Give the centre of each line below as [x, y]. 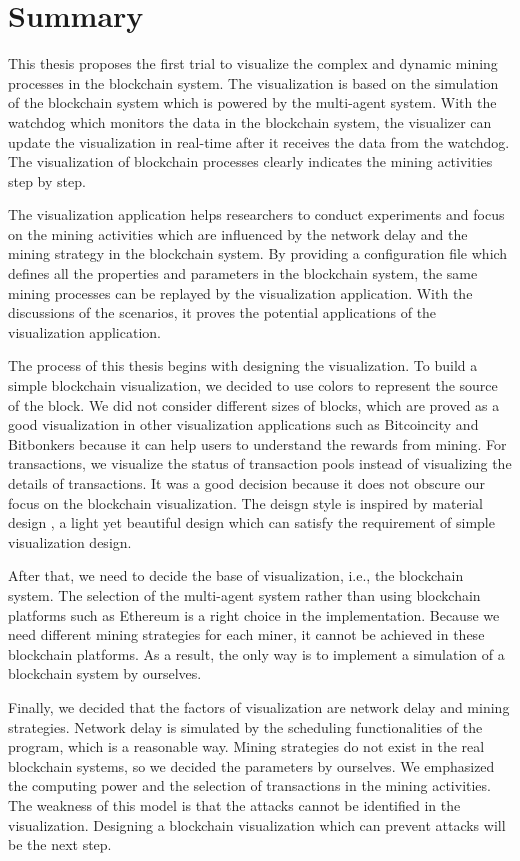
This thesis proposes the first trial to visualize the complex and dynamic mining [253, 63]
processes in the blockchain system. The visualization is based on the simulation [253, 82]
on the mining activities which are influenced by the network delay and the [238, 233]
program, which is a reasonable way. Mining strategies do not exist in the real [246, 746]
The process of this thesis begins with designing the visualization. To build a [243, 365]
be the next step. [60, 844]
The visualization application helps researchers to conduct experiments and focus [256, 214]
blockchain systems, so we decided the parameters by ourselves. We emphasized [251, 765]
